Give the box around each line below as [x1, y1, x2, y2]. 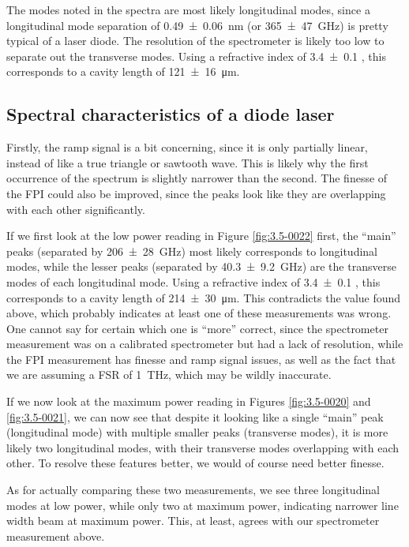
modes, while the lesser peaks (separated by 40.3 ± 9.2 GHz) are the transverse [6, 258, 396, 275]
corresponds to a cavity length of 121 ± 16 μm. [6, 63, 240, 80]
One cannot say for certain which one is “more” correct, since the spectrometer [6, 320, 388, 336]
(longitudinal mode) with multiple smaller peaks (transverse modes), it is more [6, 424, 388, 440]
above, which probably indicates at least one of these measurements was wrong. [6, 305, 392, 321]
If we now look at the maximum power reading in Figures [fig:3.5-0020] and [6, 393, 371, 410]
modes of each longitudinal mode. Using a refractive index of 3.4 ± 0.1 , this [6, 273, 381, 290]
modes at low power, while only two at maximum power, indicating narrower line [6, 496, 399, 513]
